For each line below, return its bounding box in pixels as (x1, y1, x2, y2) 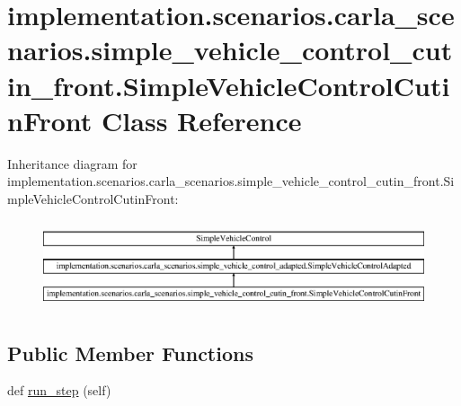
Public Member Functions (7, 339, 253, 366)
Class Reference (102, 101, 302, 138)
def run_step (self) (7, 381, 111, 400)
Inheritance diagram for (7, 154, 137, 172)
